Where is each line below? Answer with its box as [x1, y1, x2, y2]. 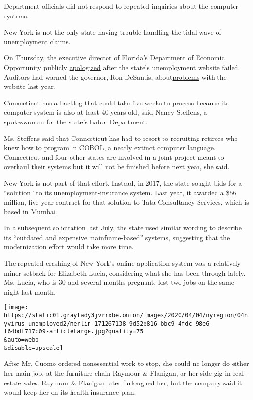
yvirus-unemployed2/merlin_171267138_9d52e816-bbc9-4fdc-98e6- [4, 320, 213, 327]
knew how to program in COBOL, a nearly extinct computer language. [4, 142, 216, 153]
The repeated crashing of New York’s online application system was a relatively [4, 258, 241, 268]
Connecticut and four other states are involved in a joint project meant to [4, 152, 224, 162]
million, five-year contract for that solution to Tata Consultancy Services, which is [4, 197, 249, 207]
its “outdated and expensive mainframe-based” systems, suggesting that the [4, 232, 230, 242]
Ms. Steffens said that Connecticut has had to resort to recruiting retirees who [4, 133, 238, 143]
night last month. [4, 286, 55, 296]
